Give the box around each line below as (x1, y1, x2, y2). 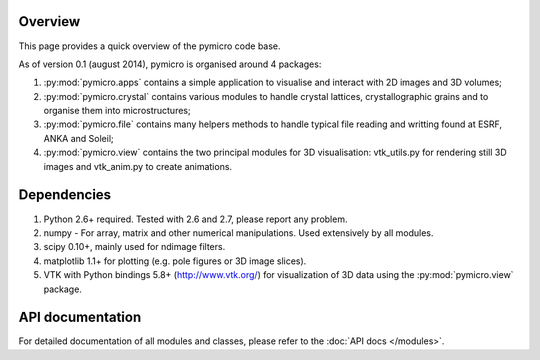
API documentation (18, 309, 142, 326)
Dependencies (18, 186, 112, 204)
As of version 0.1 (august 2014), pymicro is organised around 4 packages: (18, 58, 322, 70)
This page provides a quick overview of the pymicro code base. (18, 40, 281, 52)
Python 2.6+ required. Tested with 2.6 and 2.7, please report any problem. (43, 213, 348, 225)
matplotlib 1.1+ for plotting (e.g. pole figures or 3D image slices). (43, 255, 307, 267)
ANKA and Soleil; (43, 132, 114, 144)
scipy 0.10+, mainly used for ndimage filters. (43, 241, 226, 253)
